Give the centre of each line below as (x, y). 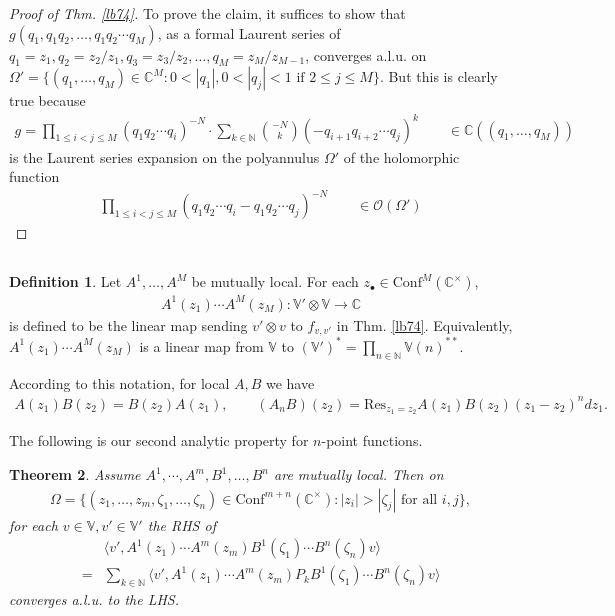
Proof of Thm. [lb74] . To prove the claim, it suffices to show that (207, 13)
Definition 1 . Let (65, 281)
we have (290, 382)
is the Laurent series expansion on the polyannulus (164, 156)
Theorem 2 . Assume (75, 474)
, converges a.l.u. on (366, 54)
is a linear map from (201, 345)
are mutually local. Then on (359, 474)
